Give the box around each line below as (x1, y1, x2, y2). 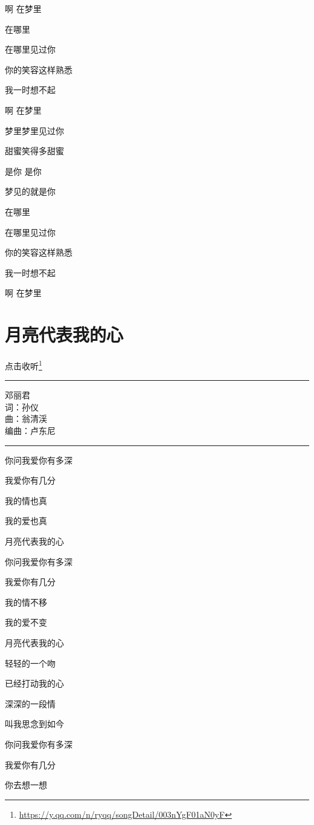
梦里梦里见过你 (5, 124, 64, 137)
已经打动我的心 (5, 677, 64, 690)
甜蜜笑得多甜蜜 (5, 144, 64, 157)
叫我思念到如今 (5, 717, 64, 730)
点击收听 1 (5, 358, 42, 372)
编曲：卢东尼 (5, 424, 56, 437)
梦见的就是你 (5, 185, 56, 198)
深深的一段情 (5, 697, 56, 710)
